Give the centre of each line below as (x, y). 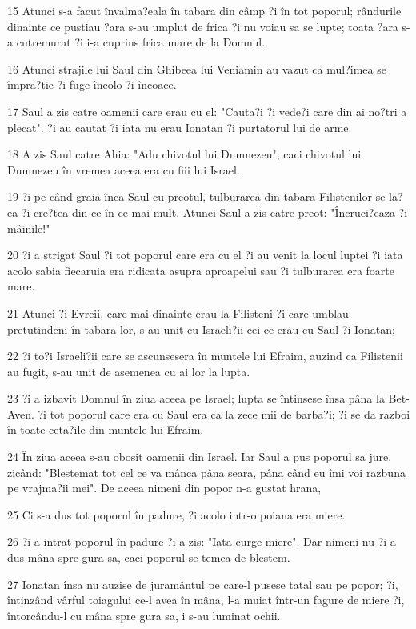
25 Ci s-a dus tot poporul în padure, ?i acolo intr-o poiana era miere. (176, 514)
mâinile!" (29, 228)
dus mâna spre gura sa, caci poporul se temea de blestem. (149, 557)
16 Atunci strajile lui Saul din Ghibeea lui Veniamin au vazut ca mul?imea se (197, 68)
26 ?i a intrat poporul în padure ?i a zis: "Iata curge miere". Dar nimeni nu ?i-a (202, 541)
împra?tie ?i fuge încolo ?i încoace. (92, 84)
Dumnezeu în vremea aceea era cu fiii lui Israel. (124, 169)
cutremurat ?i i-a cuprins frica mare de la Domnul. (141, 42)
